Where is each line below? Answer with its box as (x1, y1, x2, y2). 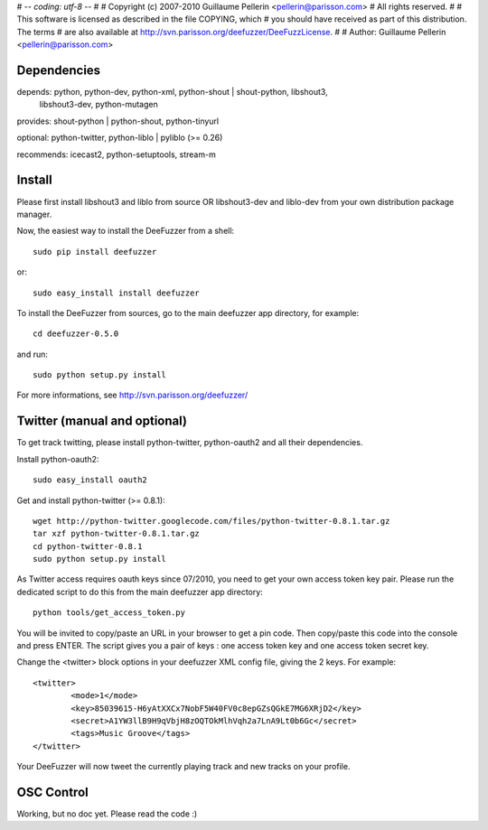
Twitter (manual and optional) (16, 414, 187, 429)
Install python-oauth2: (16, 453, 99, 464)
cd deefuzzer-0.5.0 (33, 329, 119, 339)
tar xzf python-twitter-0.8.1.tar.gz (33, 528, 201, 539)
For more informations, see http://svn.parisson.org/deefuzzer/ (16, 389, 249, 401)
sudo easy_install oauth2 (33, 475, 148, 485)
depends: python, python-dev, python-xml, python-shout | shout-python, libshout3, (16, 87, 329, 98)
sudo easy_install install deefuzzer (33, 287, 201, 298)
